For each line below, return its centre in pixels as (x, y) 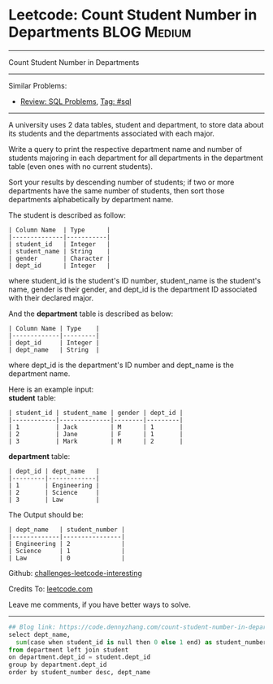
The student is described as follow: (67, 215)
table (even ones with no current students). (80, 166)
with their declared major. (51, 297)
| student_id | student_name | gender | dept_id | (96, 413)
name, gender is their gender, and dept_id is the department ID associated (133, 289)
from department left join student (69, 650)
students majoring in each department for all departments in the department (136, 158)
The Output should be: (46, 514)
